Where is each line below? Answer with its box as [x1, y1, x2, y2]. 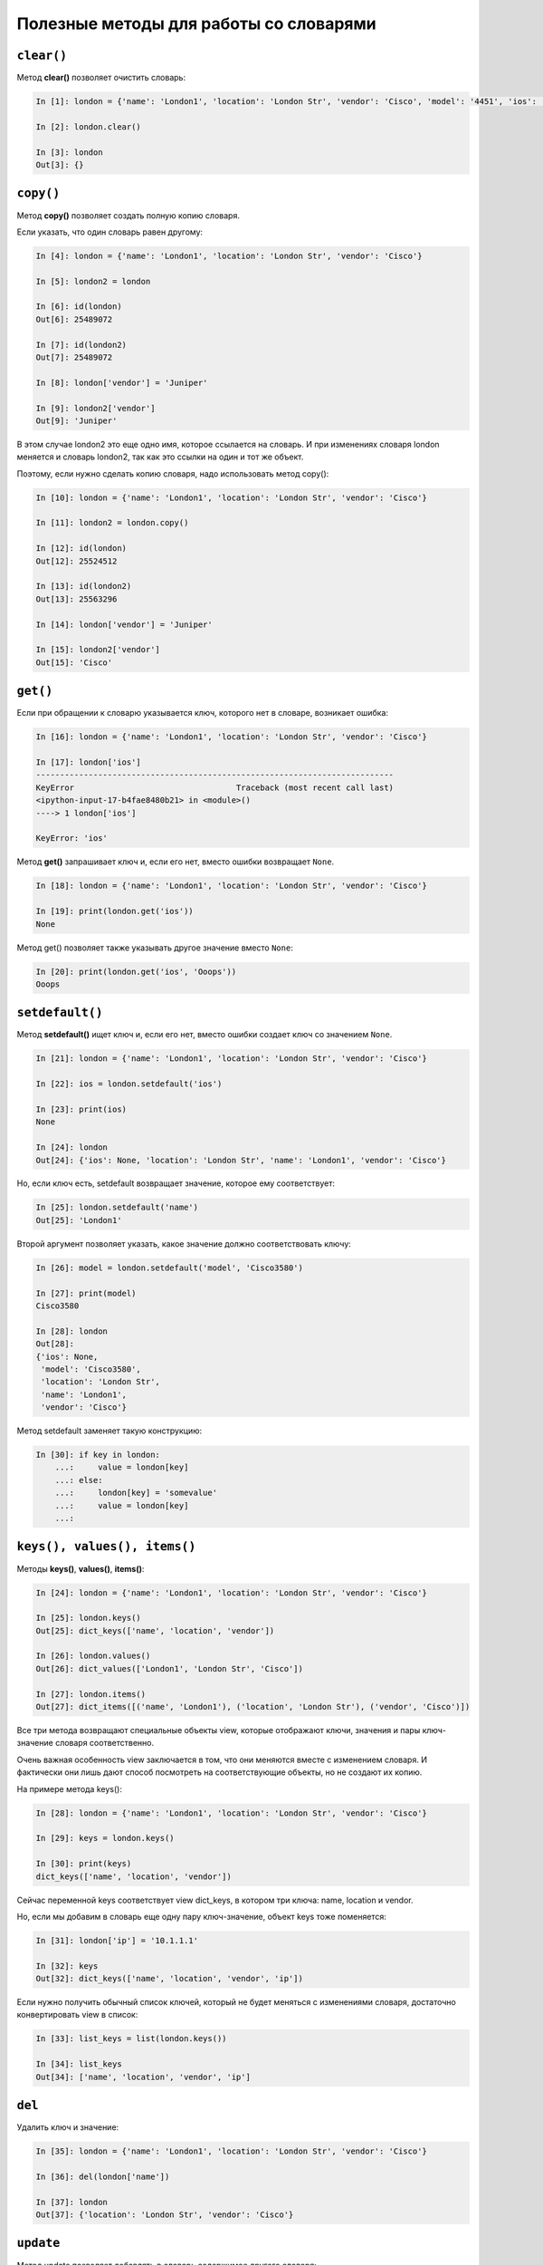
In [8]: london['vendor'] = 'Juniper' [35, 377, 208, 388]
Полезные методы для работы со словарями [16, 14, 376, 34]
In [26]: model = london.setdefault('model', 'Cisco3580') [35, 1262, 303, 1273]
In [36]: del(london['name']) [35, 2171, 170, 2182]
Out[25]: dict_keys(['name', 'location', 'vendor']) [35, 1625, 275, 1635]
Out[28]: [35, 1339, 75, 1349]
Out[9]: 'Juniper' [35, 415, 118, 426]
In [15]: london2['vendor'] [35, 644, 160, 655]
